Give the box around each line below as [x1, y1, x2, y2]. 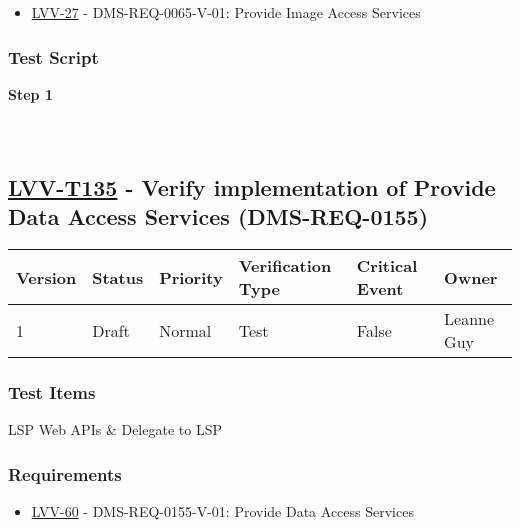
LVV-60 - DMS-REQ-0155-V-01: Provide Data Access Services [31, 501, 414, 522]
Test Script [8, 44, 99, 69]
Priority [159, 265, 223, 289]
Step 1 [8, 83, 53, 104]
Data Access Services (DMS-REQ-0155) [8, 201, 429, 232]
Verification [238, 254, 332, 278]
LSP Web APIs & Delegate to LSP [8, 419, 222, 440]
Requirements [8, 461, 122, 486]
